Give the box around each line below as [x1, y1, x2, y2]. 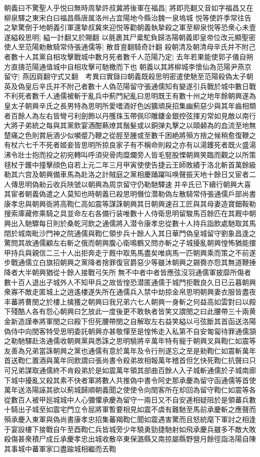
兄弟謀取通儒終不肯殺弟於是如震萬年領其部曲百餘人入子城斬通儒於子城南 [10, 364, 249, 375]
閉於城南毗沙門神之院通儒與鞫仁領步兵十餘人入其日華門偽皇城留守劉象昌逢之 [4, 227, 256, 238]
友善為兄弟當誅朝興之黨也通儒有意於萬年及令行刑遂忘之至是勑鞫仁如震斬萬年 [4, 345, 256, 355]
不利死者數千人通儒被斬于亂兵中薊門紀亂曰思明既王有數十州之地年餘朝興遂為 [4, 90, 256, 101]
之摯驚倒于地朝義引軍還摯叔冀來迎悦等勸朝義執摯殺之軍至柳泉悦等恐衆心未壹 [4, 22, 256, 32]
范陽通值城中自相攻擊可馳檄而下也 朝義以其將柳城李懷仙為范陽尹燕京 [24, 61, 251, 71]
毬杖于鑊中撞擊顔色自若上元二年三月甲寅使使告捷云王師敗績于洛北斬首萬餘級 [4, 159, 256, 169]
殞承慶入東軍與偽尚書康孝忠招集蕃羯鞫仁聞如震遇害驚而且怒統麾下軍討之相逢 [4, 413, 256, 424]
